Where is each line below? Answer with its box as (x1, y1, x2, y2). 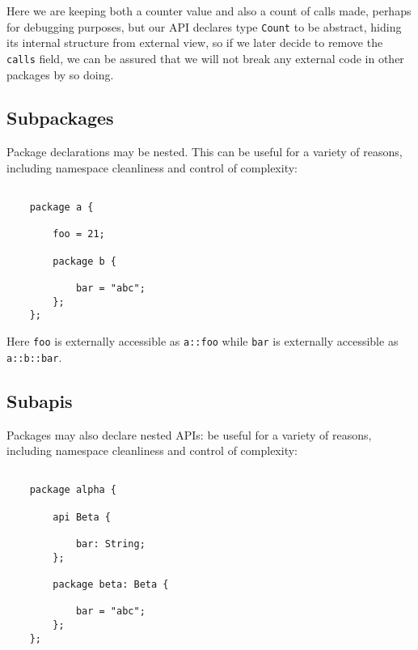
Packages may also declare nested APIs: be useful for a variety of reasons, (6, 426, 372, 443)
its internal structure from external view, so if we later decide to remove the (6, 34, 383, 51)
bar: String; (75, 538, 146, 550)
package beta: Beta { (53, 579, 169, 590)
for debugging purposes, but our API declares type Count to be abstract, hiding (6, 18, 402, 35)
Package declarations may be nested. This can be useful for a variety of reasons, (6, 143, 403, 160)
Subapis (6, 388, 73, 413)
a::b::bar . (6, 348, 62, 365)
